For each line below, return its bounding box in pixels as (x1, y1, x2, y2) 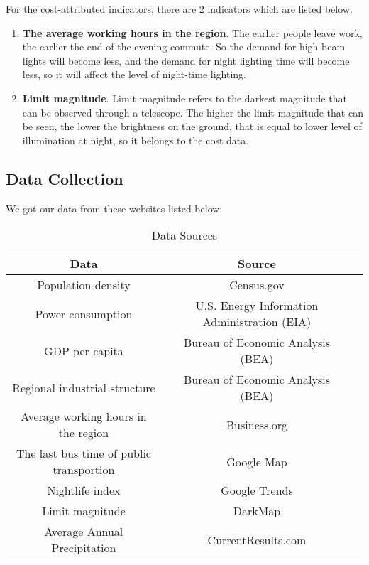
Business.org (226, 416, 288, 433)
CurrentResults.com (207, 531, 307, 548)
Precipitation (51, 539, 116, 556)
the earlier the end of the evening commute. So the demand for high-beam (22, 39, 346, 54)
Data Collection (6, 167, 123, 189)
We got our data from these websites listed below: (6, 200, 223, 215)
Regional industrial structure (12, 379, 155, 396)
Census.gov (229, 276, 285, 294)
